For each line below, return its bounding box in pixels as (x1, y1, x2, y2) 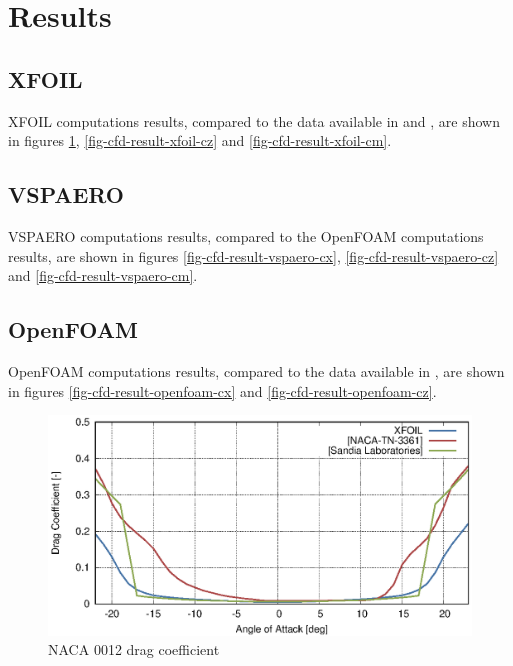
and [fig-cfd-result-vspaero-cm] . (8, 265, 198, 286)
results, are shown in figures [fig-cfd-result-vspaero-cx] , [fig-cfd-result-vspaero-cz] (8, 245, 499, 266)
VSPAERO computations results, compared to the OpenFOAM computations (8, 225, 484, 246)
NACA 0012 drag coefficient (48, 639, 220, 660)
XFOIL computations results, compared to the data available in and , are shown (8, 110, 500, 131)
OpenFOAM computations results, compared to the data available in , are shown (8, 360, 505, 381)
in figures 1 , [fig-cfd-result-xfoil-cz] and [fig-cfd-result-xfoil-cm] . (8, 130, 392, 151)
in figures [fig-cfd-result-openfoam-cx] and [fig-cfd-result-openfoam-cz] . (8, 380, 437, 401)
